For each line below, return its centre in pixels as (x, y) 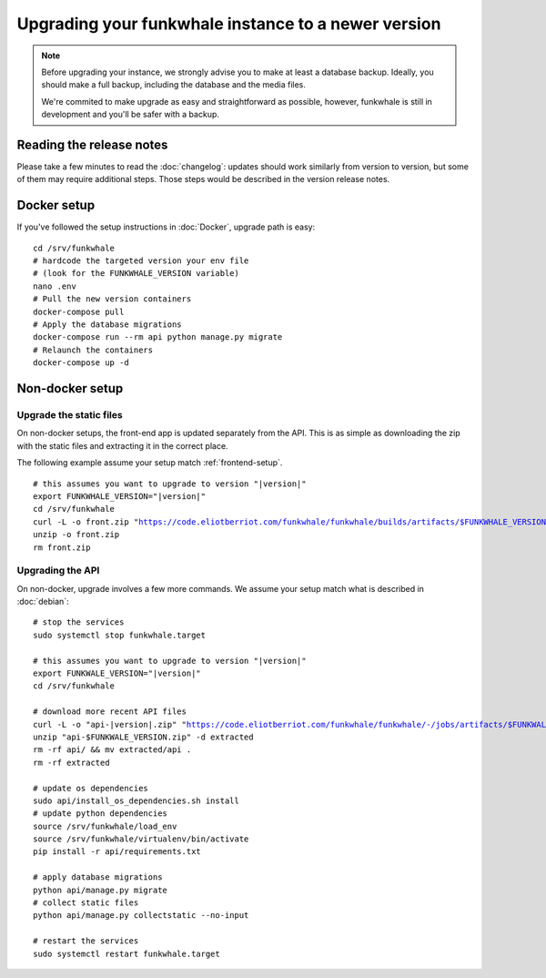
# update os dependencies (91, 788)
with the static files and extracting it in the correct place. (122, 445)
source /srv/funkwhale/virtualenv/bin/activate (141, 839)
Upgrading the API (58, 571)
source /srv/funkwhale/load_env (105, 826)
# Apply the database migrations (107, 325)
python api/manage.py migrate (101, 890)
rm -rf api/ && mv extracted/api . (112, 750)
